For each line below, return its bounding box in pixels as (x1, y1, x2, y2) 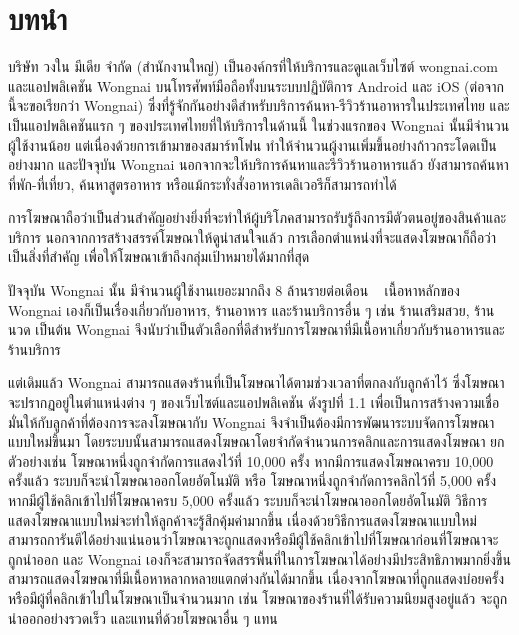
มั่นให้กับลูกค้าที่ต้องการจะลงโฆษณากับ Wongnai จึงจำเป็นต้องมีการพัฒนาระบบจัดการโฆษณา (8, 411, 495, 432)
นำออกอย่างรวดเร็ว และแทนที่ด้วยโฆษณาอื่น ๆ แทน (8, 607, 278, 628)
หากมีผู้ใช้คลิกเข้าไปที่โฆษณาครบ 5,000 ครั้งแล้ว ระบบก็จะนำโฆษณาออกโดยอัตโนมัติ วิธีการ (8, 490, 488, 510)
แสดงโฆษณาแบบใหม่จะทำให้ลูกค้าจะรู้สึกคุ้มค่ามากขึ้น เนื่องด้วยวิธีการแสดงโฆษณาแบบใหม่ (8, 509, 477, 530)
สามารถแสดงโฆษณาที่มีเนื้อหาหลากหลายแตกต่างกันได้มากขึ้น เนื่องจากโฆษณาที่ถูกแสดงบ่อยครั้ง (8, 568, 504, 589)
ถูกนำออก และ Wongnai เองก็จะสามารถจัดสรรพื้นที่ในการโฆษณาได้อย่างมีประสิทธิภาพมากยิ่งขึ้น (8, 548, 511, 569)
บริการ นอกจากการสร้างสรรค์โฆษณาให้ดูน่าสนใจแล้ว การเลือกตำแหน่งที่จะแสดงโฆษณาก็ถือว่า (8, 226, 497, 247)
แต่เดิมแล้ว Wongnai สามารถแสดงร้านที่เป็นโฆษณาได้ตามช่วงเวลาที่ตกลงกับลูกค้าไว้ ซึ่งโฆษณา (8, 372, 505, 393)
